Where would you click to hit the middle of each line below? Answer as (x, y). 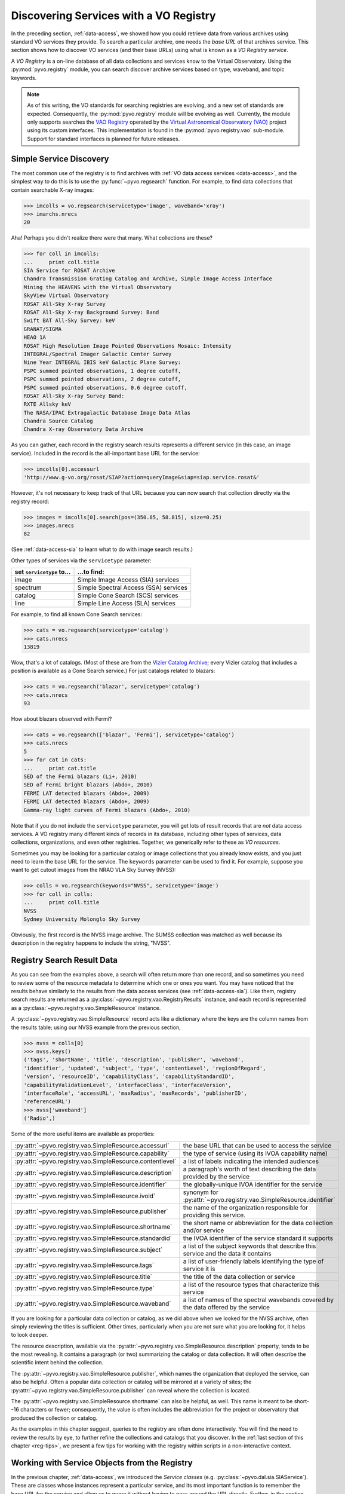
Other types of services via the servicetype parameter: (81, 560)
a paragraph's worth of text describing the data (249, 1169)
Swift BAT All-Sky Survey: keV (70, 321)
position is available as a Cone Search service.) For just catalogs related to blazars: (113, 671)
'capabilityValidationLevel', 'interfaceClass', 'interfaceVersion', (127, 1085)
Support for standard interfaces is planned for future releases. (104, 139)
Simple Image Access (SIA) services (128, 580)
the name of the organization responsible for (246, 1207)
